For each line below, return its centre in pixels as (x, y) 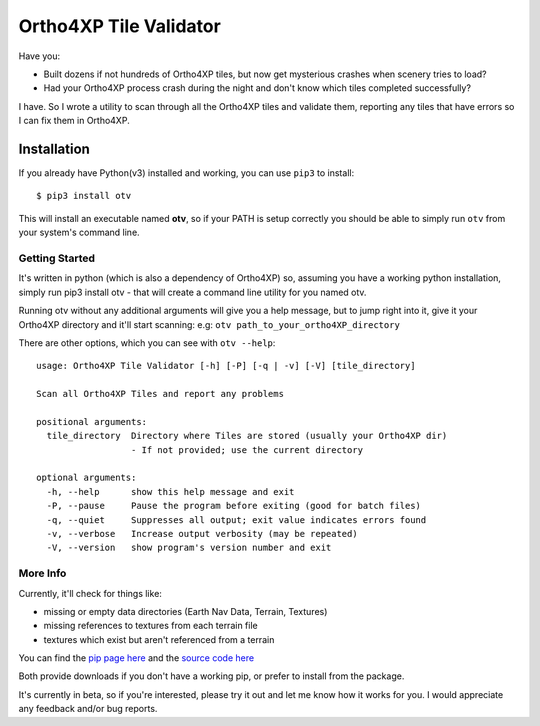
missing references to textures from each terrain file (151, 626)
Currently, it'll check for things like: (90, 593)
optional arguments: (86, 478)
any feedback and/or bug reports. (88, 709)
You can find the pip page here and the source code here (136, 658)
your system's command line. (79, 232)
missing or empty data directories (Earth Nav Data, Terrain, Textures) (185, 611)
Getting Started (56, 258)
